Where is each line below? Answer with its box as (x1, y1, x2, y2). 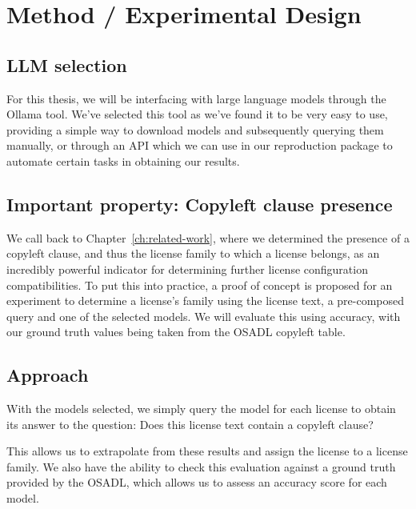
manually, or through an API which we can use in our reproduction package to (6, 137, 393, 154)
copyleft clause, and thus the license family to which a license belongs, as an (6, 245, 380, 262)
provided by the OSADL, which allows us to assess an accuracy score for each (6, 474, 387, 491)
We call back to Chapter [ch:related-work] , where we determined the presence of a (6, 229, 410, 246)
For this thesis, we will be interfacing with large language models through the (6, 90, 386, 106)
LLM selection (6, 52, 127, 77)
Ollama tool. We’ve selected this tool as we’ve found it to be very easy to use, (6, 106, 388, 122)
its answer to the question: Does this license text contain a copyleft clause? (6, 415, 374, 432)
